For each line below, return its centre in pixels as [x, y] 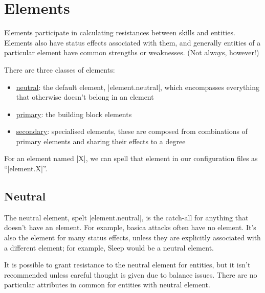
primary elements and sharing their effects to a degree [101, 141]
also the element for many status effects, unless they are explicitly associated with [132, 238]
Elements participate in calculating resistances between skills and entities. [120, 32]
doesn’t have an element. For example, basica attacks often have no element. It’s [130, 227]
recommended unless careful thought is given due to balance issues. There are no [131, 274]
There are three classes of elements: [60, 69]
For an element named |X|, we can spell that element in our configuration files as [131, 158]
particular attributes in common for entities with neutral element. [107, 285]
